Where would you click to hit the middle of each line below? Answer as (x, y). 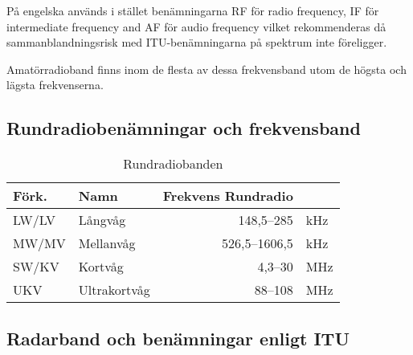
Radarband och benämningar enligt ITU (178, 338)
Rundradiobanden (173, 164)
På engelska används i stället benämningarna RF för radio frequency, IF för (193, 10)
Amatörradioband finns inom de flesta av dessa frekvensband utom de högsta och (206, 69)
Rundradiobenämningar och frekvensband (184, 128)
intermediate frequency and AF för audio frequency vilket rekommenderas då (196, 26)
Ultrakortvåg (114, 290)
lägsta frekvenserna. (55, 85)
